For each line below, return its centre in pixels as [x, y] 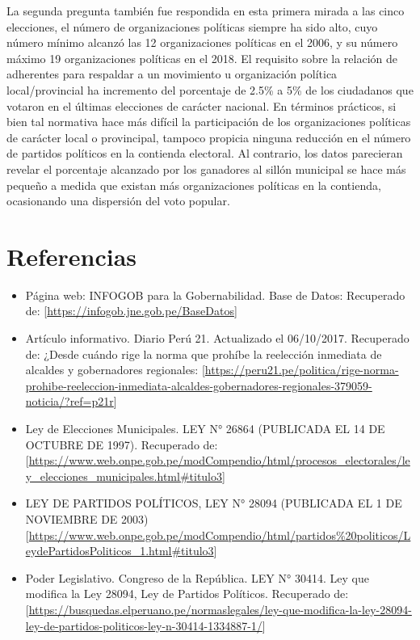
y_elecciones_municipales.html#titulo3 [124, 476]
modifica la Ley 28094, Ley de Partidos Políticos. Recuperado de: [187, 594]
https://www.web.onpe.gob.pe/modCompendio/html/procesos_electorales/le [219, 460]
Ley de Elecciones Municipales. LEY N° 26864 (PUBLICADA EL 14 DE [205, 428]
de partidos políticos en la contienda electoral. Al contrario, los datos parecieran [205, 153]
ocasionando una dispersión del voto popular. [118, 201]
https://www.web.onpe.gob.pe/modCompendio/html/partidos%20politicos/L [220, 535]
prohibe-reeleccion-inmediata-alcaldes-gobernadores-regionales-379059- [199, 385]
